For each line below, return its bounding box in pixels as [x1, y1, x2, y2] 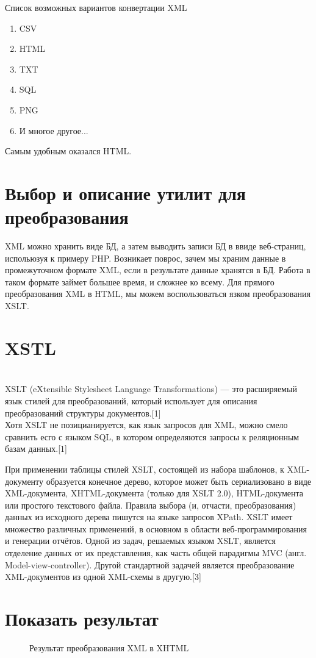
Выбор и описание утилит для [5, 180, 246, 205]
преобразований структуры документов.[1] [5, 406, 161, 419]
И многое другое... [19, 124, 88, 137]
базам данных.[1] [5, 442, 68, 455]
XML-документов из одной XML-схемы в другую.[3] [5, 570, 201, 583]
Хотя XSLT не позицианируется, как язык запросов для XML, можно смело [5, 418, 288, 431]
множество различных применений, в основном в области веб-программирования [5, 522, 307, 535]
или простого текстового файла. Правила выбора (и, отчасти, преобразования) [5, 498, 296, 511]
